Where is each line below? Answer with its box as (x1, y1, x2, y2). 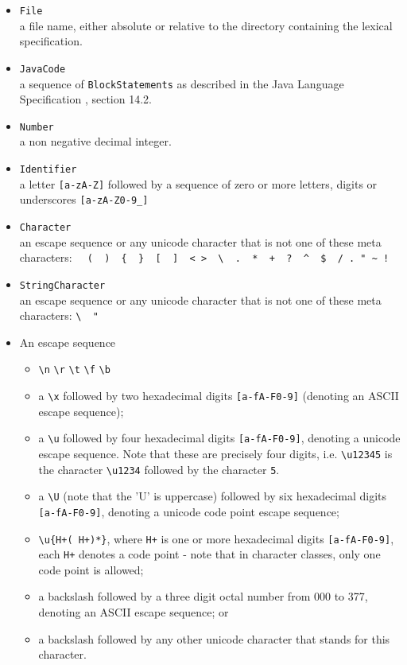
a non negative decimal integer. (19, 133, 172, 150)
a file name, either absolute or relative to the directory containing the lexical (19, 17, 393, 33)
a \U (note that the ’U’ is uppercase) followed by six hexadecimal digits (38, 488, 386, 504)
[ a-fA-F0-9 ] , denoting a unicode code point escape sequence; (38, 503, 339, 519)
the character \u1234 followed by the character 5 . (38, 461, 280, 477)
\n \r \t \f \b (38, 364, 110, 376)
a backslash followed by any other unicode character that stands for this (38, 630, 390, 647)
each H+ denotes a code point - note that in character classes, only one (38, 546, 381, 562)
